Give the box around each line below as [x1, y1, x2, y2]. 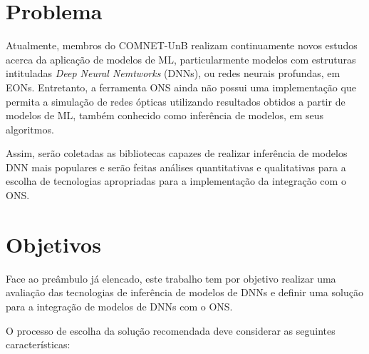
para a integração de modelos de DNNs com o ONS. [6, 298, 233, 313]
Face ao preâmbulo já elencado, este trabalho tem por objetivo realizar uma [6, 270, 336, 285]
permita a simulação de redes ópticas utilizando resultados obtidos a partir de [6, 93, 345, 108]
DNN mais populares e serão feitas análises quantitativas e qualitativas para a [6, 159, 346, 174]
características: [6, 337, 71, 352]
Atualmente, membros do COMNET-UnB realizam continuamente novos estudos [6, 38, 358, 53]
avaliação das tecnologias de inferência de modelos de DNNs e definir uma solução [6, 285, 363, 300]
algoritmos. [6, 121, 54, 136]
